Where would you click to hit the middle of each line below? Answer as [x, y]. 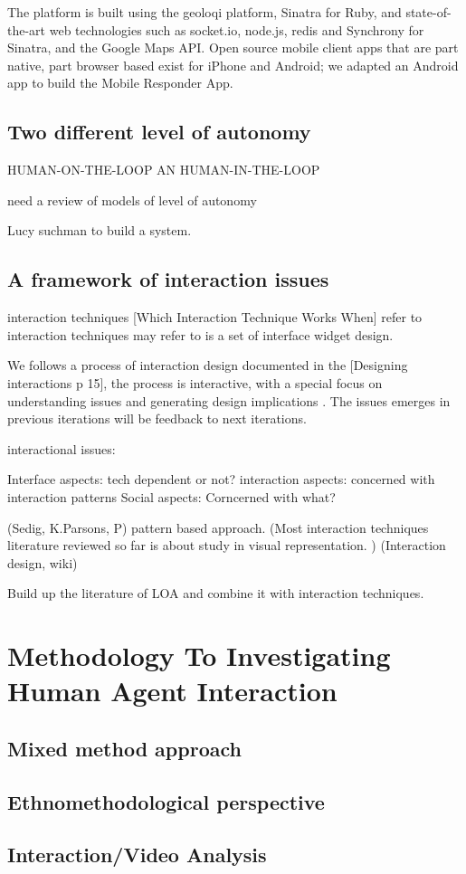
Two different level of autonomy [159, 132]
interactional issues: [62, 448]
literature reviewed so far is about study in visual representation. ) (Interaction [227, 545]
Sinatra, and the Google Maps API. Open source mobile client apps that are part [233, 47]
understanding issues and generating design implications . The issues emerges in [229, 400]
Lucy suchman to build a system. [100, 230]
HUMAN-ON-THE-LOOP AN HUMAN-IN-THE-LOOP [164, 170]
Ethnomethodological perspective [166, 801]
